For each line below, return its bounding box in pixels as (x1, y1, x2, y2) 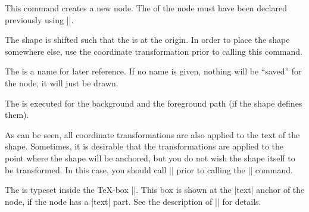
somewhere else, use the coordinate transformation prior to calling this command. (5, 45, 302, 57)
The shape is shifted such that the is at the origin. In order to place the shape (5, 33, 290, 46)
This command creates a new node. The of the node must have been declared (5, 2, 287, 14)
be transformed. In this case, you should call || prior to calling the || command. (5, 163, 293, 176)
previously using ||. (5, 13, 74, 26)
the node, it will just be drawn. (5, 76, 118, 89)
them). (5, 108, 29, 121)
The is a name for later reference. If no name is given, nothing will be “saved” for (5, 65, 302, 77)
